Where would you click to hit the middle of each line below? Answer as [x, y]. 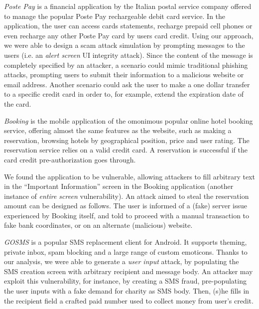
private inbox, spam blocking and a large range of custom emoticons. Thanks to [126, 251]
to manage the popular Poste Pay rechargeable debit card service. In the [115, 16]
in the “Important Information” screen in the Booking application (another [119, 186]
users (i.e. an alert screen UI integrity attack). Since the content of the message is [129, 55]
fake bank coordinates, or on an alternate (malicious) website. [98, 225]
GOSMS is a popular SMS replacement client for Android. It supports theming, [126, 242]
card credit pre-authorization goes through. [70, 159]
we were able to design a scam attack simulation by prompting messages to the [125, 45]
